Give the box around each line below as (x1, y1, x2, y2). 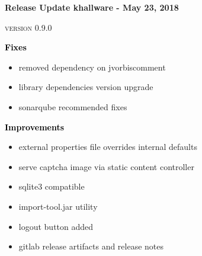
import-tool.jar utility (18, 200, 98, 212)
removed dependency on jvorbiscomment (18, 60, 166, 73)
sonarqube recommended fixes (18, 100, 127, 113)
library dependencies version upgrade (18, 81, 153, 93)
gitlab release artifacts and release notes (18, 240, 164, 252)
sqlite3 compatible (18, 180, 85, 193)
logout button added (18, 220, 94, 232)
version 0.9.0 (5, 21, 52, 33)
